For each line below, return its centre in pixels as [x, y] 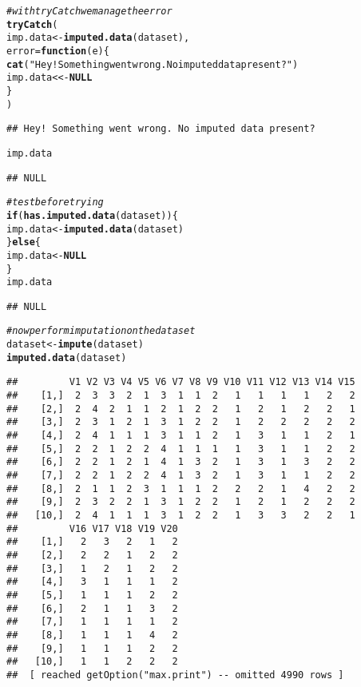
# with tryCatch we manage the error [89, 11]
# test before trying [55, 203]
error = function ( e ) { [58, 51]
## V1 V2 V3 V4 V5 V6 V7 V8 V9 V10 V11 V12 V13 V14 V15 [181, 382]
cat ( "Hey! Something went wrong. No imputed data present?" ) [153, 64]
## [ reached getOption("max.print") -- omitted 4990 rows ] [175, 675]
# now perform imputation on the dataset [101, 331]
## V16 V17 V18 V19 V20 [92, 528]
